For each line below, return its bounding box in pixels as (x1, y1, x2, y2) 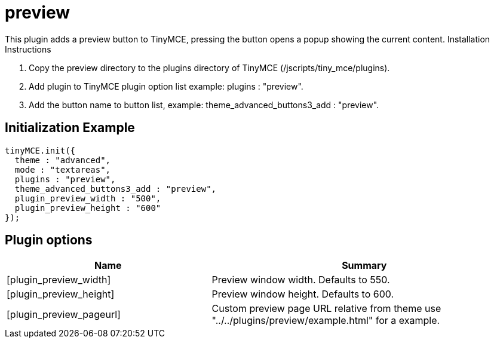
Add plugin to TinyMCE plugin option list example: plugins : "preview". (29, 81, 303, 91)
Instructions (5, 44, 51, 54)
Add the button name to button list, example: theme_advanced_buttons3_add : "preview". (29, 99, 379, 110)
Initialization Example (5, 120, 135, 136)
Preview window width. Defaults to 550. (211, 274, 390, 286)
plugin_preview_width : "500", (14, 193, 161, 203)
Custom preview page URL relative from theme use (211, 302, 441, 315)
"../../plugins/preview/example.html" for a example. (211, 314, 440, 327)
